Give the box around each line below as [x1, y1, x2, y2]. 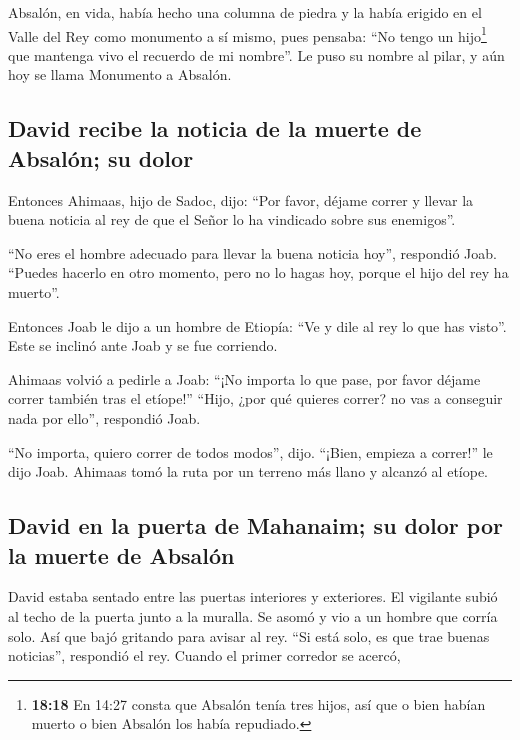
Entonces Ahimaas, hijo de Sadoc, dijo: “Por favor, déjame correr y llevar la [8, 189, 474, 210]
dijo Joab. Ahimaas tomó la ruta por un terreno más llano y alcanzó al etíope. [8, 461, 489, 482]
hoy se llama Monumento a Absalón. [8, 64, 232, 85]
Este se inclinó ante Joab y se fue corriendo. [8, 335, 278, 356]
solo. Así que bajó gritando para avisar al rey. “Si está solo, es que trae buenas [8, 625, 490, 646]
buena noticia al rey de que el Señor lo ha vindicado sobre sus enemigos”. [8, 209, 456, 230]
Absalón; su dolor [8, 142, 194, 173]
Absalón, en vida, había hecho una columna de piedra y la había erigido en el [8, 2, 482, 22]
